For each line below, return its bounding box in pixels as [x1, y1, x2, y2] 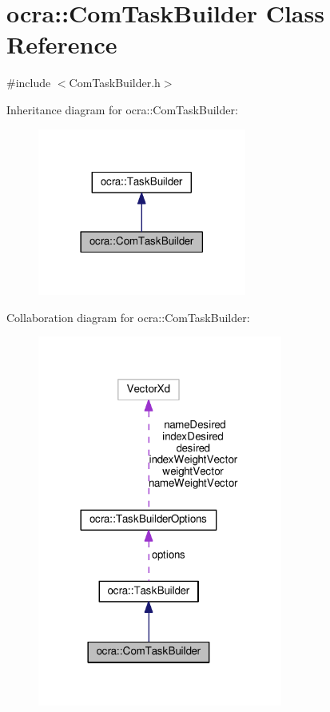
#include [6, 74, 51, 91]
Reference [6, 28, 117, 61]
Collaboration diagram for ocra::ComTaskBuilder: [6, 308, 250, 325]
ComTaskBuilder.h [69, 74, 161, 91]
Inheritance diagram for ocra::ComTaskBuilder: [6, 101, 238, 117]
